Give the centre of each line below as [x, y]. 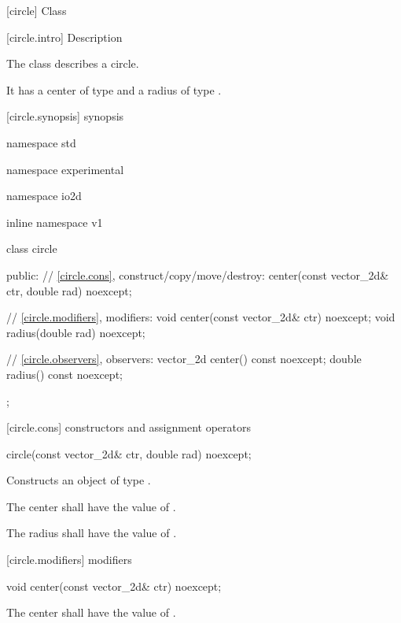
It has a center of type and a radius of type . [114, 89]
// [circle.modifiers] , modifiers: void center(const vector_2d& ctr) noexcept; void [201, 317]
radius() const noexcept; [64, 374]
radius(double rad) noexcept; [76, 332]
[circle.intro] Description [64, 37]
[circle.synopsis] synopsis [65, 116]
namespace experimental [65, 169]
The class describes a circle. [73, 63]
